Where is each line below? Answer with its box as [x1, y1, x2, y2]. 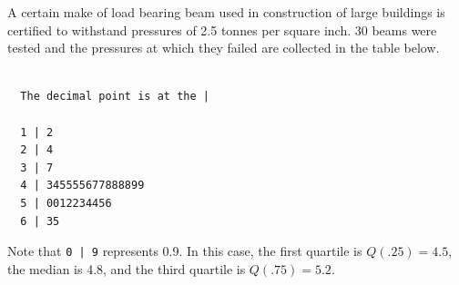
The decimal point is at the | [20, 90, 209, 103]
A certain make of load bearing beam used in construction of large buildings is [7, 3, 445, 21]
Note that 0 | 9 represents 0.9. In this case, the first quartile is [7, 241, 362, 260]
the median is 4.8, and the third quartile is [7, 259, 246, 278]
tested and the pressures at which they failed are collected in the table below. [7, 38, 440, 57]
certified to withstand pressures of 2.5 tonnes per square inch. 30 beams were [7, 20, 437, 39]
